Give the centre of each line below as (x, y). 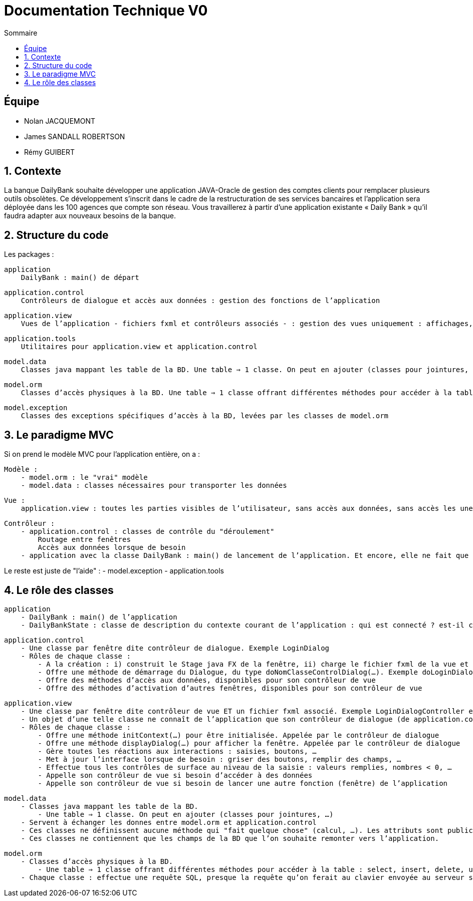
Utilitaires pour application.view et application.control (139, 347)
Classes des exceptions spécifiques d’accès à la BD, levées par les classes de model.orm (205, 416)
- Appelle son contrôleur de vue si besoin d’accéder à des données (175, 775)
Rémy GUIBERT (50, 152)
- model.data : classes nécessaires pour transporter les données (154, 486)
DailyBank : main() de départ (80, 278)
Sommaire (21, 33)
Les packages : (29, 254)
